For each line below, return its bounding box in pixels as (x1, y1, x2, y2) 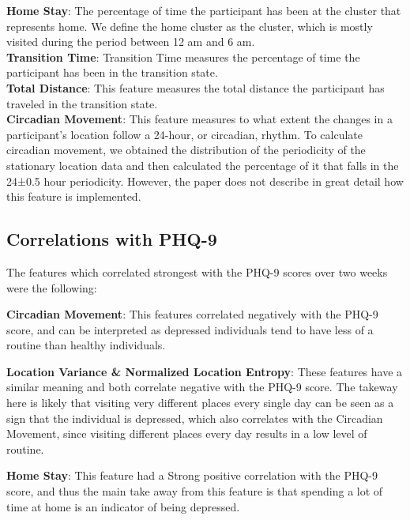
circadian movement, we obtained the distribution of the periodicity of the (6, 141, 366, 158)
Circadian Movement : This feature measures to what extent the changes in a (6, 111, 393, 127)
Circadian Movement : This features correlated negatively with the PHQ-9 (6, 306, 378, 322)
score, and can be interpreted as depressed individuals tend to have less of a (6, 321, 374, 337)
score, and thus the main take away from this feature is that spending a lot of (6, 483, 383, 499)
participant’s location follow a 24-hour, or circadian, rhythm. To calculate (6, 126, 363, 142)
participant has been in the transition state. (6, 64, 218, 81)
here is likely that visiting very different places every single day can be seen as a (6, 394, 394, 411)
